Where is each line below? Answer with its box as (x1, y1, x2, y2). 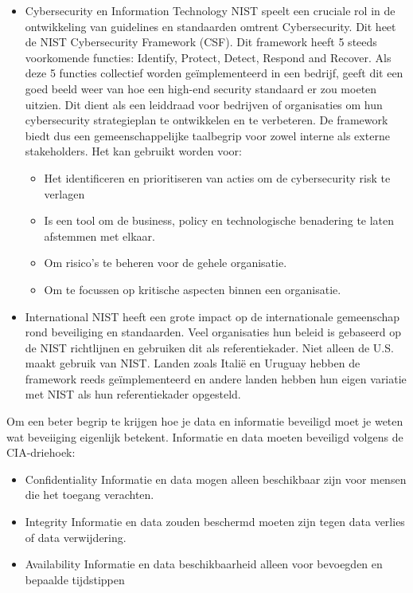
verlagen (44, 185, 85, 202)
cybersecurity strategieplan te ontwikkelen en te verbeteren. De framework (25, 112, 388, 128)
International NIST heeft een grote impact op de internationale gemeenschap (25, 308, 400, 324)
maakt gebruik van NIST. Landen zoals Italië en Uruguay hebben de (25, 355, 360, 371)
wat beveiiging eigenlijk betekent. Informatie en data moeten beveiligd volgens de (6, 428, 403, 445)
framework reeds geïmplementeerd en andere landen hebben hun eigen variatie (25, 370, 407, 387)
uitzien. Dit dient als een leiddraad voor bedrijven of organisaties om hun (25, 96, 383, 112)
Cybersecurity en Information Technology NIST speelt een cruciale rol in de (25, 2, 395, 18)
